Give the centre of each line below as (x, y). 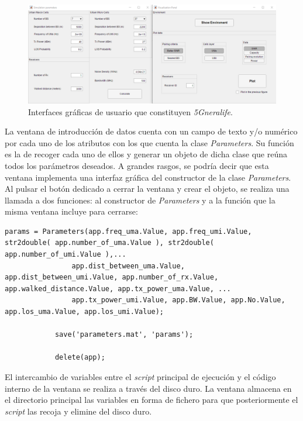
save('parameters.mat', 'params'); (124, 335)
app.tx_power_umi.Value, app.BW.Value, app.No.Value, (178, 300)
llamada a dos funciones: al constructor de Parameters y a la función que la (140, 200)
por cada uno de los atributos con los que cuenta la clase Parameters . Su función (149, 142)
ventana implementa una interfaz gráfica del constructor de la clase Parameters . (148, 177)
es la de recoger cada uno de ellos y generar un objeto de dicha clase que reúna (146, 154)
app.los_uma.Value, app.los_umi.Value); (85, 312)
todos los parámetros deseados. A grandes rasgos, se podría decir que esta (137, 165)
